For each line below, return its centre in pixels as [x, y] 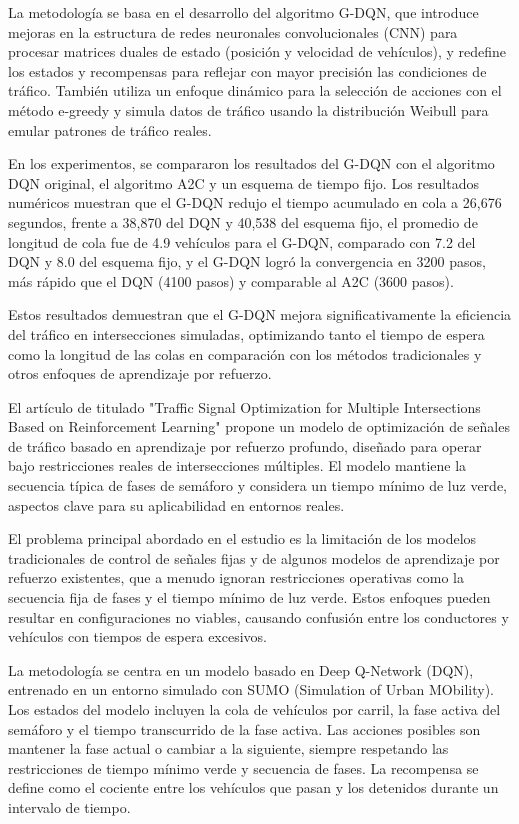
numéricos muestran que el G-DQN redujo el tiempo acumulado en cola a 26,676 [255, 202]
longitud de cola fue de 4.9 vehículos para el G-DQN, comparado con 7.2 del [242, 241]
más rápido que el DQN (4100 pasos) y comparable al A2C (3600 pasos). [231, 280]
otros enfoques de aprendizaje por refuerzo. [140, 373]
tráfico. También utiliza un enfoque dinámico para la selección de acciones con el [255, 90]
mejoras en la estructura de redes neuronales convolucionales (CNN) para [233, 31]
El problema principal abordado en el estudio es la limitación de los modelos [242, 538]
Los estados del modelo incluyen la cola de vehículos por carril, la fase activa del [254, 709]
